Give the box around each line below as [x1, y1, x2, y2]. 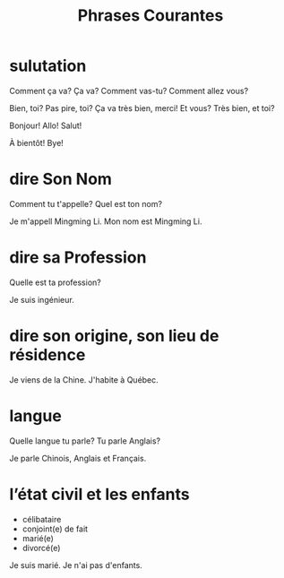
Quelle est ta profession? [9, 277, 101, 288]
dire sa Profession [9, 247, 147, 268]
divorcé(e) [22, 542, 61, 553]
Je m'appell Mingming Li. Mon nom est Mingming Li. [9, 216, 202, 227]
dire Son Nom [9, 169, 112, 189]
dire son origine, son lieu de [9, 326, 219, 346]
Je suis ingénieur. [9, 294, 74, 305]
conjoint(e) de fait [22, 523, 88, 534]
